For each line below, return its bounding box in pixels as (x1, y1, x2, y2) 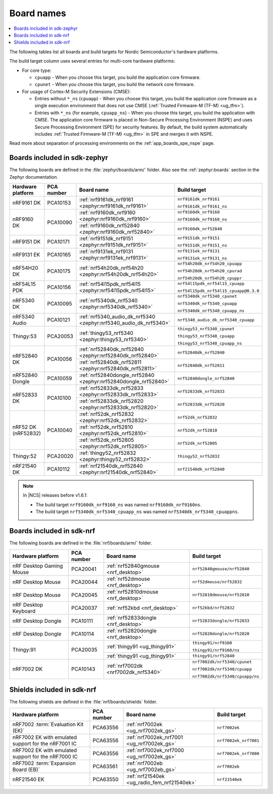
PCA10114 (71, 630, 95, 637)
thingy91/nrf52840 (192, 653, 235, 659)
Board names (9, 8, 66, 19)
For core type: (22, 67, 52, 73)
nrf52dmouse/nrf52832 (192, 579, 242, 584)
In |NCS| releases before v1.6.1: (23, 492, 88, 498)
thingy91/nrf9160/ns (192, 647, 240, 653)
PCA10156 (47, 284, 71, 291)
